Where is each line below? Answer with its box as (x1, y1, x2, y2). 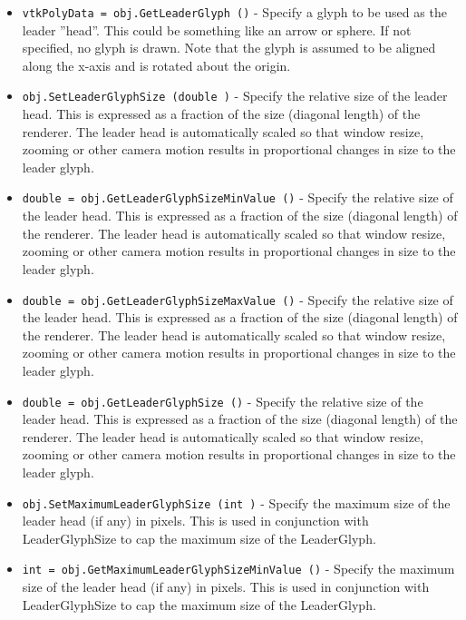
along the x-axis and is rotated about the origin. (22, 55, 291, 74)
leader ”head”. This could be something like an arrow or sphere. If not (22, 20, 412, 39)
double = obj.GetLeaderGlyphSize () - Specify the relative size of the (22, 391, 423, 410)
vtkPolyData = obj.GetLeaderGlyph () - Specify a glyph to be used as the (22, 3, 447, 21)
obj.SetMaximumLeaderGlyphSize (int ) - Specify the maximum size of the (22, 493, 451, 512)
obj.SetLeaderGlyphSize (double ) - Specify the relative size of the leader (22, 86, 448, 105)
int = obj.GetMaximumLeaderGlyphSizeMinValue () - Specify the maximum (22, 559, 455, 578)
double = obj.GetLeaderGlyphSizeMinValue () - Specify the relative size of (22, 188, 453, 207)
